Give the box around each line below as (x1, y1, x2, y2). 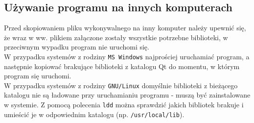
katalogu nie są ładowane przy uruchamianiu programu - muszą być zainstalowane (4, 90, 251, 100)
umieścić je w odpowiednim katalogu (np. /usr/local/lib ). (4, 109, 185, 119)
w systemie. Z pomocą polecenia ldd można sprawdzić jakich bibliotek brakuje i (4, 99, 244, 110)
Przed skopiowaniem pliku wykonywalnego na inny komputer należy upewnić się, (4, 23, 246, 33)
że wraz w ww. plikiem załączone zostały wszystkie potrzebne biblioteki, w (4, 32, 228, 42)
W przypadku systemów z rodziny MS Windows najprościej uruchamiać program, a (4, 51, 250, 61)
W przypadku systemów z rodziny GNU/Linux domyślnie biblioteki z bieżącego (4, 80, 238, 90)
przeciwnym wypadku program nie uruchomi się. (4, 42, 149, 52)
